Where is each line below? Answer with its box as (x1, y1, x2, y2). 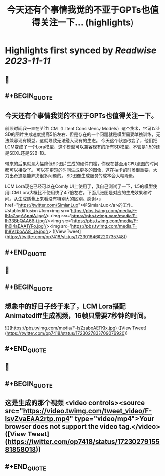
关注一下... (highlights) (40, 17, 134, 28)
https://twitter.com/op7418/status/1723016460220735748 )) (6, 233, 127, 240)
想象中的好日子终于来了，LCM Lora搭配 (5, 302, 126, 310)
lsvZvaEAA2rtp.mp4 (5, 415, 70, 423)
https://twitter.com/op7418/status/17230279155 (7, 438, 160, 446)
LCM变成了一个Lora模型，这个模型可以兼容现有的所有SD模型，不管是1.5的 (5, 144, 156, 150)
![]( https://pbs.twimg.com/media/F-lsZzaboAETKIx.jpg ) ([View (5, 325, 132, 331)
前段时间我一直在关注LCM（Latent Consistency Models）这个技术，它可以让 (5, 125, 161, 131)
